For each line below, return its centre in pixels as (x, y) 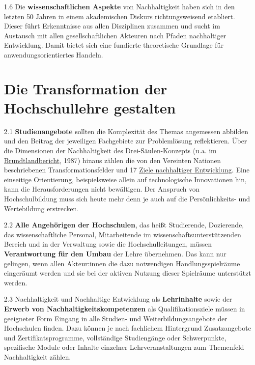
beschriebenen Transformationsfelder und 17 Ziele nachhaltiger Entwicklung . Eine (127, 170)
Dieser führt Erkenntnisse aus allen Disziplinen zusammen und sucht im (112, 26)
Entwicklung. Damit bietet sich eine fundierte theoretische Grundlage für (114, 45)
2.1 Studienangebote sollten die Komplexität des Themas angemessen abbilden (126, 131)
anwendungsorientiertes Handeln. (54, 54)
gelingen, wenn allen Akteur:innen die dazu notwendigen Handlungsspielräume (122, 263)
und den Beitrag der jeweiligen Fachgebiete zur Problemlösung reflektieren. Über (126, 141)
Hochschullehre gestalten (90, 107)
